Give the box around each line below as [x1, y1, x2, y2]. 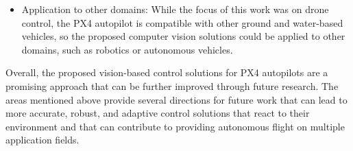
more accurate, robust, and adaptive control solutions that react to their [5, 106, 310, 120]
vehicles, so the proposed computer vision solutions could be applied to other [21, 29, 345, 43]
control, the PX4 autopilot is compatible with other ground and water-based [21, 15, 343, 30]
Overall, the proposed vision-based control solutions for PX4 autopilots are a [5, 65, 328, 80]
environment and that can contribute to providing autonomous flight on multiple [5, 119, 345, 133]
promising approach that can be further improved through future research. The [5, 78, 339, 93]
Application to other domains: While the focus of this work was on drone [21, 2, 329, 16]
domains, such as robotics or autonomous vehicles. [21, 42, 233, 56]
